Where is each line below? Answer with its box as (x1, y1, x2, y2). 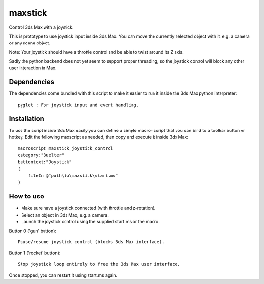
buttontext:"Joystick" (18, 159, 72, 165)
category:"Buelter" (18, 152, 65, 158)
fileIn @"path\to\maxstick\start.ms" (27, 173, 118, 178)
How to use (9, 192, 44, 200)
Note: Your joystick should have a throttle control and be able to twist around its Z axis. (9, 49, 184, 55)
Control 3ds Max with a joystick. (9, 24, 74, 30)
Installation (9, 114, 44, 123)
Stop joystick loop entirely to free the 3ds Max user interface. (18, 262, 180, 267)
